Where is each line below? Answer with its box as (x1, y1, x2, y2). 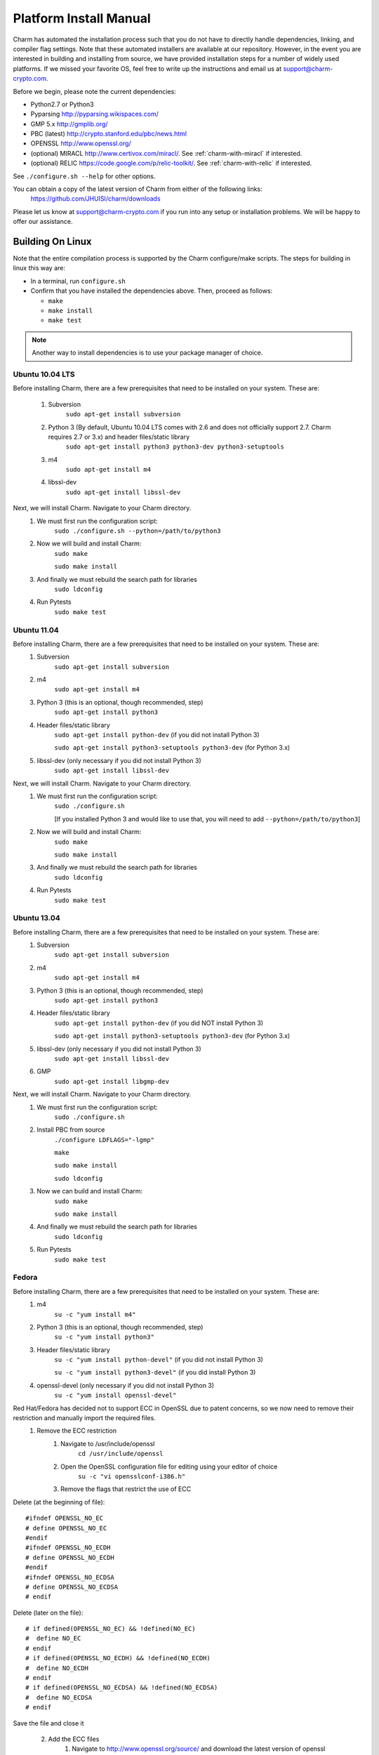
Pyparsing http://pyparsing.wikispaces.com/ (30, 110, 159, 119)
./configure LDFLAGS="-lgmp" (54, 1136, 154, 1144)
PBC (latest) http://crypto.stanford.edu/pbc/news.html (30, 130, 187, 138)
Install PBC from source (36, 1125, 105, 1134)
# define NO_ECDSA (25, 1693, 93, 1702)
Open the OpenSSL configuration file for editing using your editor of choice (60, 1462, 278, 1471)
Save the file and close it (13, 1718, 84, 1727)
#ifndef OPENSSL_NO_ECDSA (25, 1573, 115, 1581)
